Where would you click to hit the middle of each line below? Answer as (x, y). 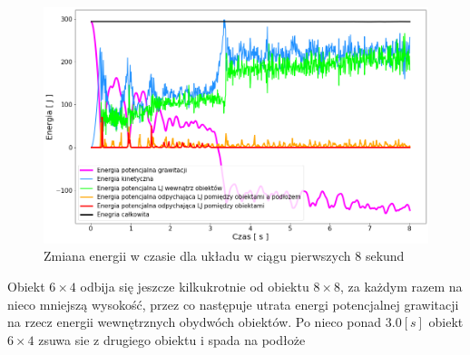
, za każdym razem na (401, 287)
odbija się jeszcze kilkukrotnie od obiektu (195, 287)
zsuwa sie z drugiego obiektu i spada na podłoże (172, 339)
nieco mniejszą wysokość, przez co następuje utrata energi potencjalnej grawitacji (233, 304)
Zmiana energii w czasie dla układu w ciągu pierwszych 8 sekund (224, 256)
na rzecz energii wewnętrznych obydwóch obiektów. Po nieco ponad (195, 322)
